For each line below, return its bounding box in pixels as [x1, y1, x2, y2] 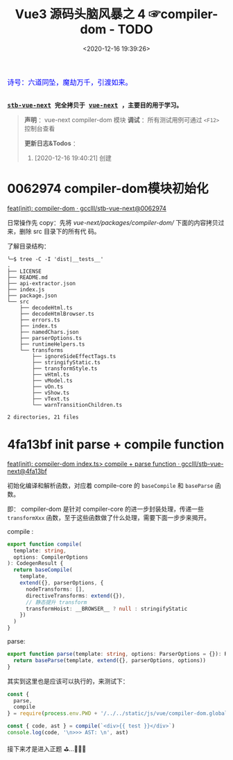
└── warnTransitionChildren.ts [32, 401, 123, 408]
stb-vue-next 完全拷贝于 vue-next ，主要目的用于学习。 [7, 101, 182, 109]
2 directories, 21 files [7, 414, 79, 421]
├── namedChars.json [19, 328, 79, 335]
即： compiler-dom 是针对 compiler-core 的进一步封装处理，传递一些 [7, 505, 205, 513]
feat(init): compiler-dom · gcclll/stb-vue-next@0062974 [7, 204, 166, 212]
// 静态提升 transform [25, 598, 87, 606]
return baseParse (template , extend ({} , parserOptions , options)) [13, 657, 207, 664]
